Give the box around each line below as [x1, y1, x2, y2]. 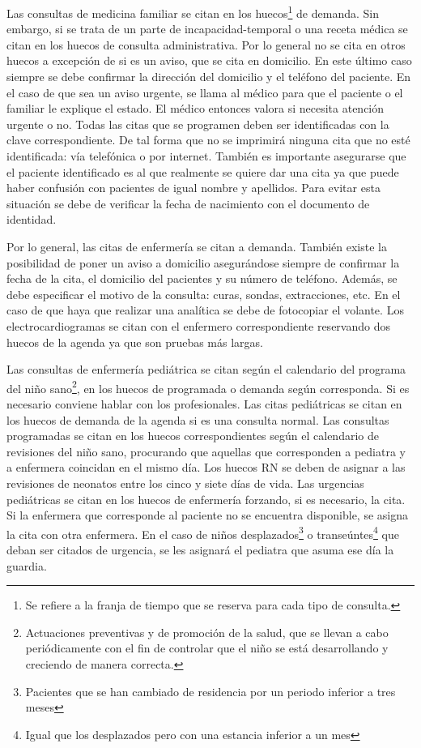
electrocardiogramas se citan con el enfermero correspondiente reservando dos [6, 317, 390, 334]
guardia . [6, 557, 47, 574]
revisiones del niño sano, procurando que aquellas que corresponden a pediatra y [6, 442, 406, 459]
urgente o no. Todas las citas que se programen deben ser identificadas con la [6, 115, 389, 132]
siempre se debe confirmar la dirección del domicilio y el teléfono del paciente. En [6, 68, 411, 85]
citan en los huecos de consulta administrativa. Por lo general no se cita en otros [6, 36, 406, 53]
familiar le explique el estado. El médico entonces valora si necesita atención [6, 100, 385, 117]
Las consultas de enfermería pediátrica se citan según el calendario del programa [6, 361, 406, 378]
